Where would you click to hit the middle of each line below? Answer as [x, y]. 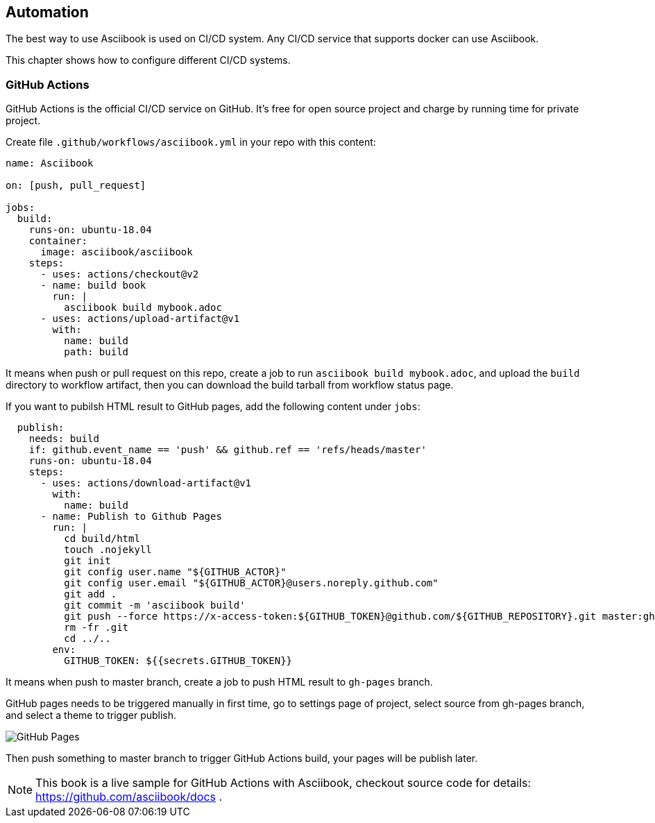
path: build [96, 352]
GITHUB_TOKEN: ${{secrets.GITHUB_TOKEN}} [178, 661]
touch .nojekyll [108, 550]
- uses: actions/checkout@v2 [120, 274]
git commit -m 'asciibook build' [155, 605]
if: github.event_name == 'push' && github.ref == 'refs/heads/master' [228, 450]
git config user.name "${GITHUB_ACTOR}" [175, 572]
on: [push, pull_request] [76, 186]
